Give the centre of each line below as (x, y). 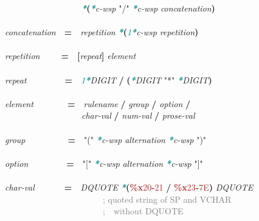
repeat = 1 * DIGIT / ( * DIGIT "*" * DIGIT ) (109, 79)
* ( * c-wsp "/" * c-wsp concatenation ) (148, 8)
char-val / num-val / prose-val (138, 115)
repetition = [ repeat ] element (71, 56)
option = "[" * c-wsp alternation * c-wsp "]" (104, 163)
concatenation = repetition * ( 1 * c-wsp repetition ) (102, 32)
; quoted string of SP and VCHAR (167, 199)
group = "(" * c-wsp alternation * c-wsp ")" (106, 139)
